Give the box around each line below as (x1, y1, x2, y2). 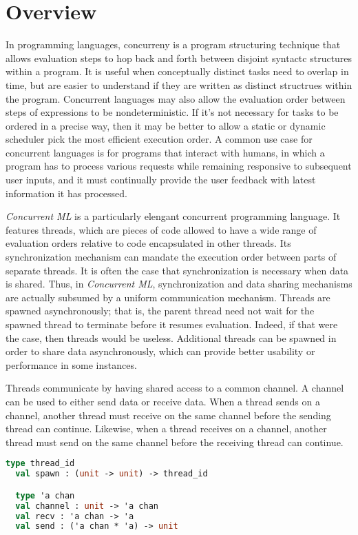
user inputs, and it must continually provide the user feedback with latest (6, 172, 316, 187)
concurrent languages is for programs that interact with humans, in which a (6, 145, 325, 159)
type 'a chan (15, 490, 75, 501)
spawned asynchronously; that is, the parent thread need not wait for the (6, 303, 315, 318)
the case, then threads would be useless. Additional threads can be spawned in (6, 330, 337, 345)
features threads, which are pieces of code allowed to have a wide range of (6, 222, 317, 236)
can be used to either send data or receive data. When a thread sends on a (6, 394, 320, 408)
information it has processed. (6, 185, 127, 200)
